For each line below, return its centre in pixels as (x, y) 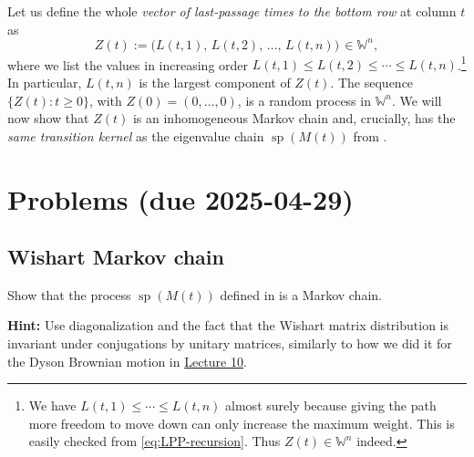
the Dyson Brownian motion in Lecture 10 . (127, 361)
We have (52, 405)
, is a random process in (304, 100)
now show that (48, 118)
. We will (417, 100)
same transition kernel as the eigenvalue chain (136, 135)
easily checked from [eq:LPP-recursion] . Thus (155, 441)
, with (106, 100)
